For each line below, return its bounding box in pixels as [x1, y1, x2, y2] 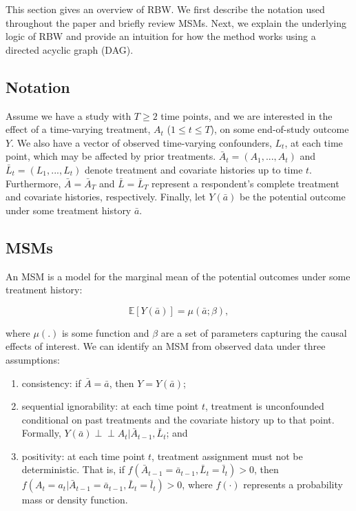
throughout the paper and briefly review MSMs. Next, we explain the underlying [6, 15, 347, 30]
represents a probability [243, 477, 343, 492]
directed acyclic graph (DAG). [6, 42, 134, 56]
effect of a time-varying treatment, [6, 122, 151, 136]
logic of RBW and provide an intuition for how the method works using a [6, 29, 316, 43]
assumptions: [6, 352, 60, 366]
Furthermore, [6, 176, 61, 190]
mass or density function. [21, 492, 128, 507]
